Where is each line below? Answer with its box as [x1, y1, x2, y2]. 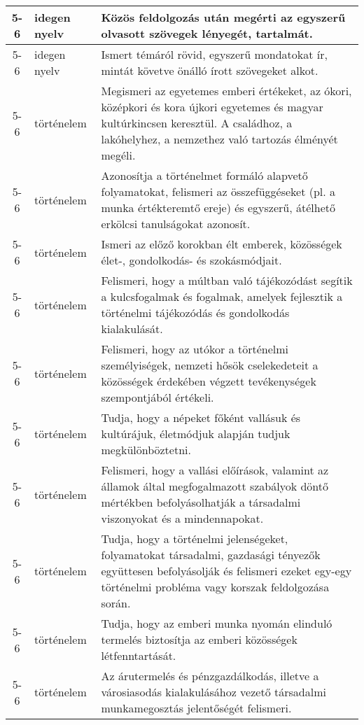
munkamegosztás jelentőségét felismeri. [101, 700, 292, 716]
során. [101, 595, 131, 611]
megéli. [101, 147, 136, 163]
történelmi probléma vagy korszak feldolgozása [101, 579, 330, 595]
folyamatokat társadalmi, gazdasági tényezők [101, 547, 321, 563]
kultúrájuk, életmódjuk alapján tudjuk [101, 425, 290, 442]
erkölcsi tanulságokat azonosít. [101, 216, 251, 232]
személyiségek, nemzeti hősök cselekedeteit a [101, 357, 318, 373]
